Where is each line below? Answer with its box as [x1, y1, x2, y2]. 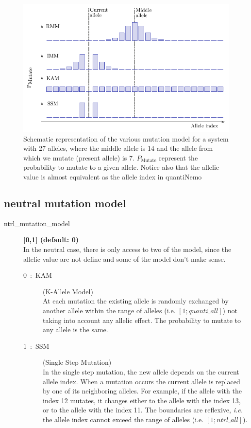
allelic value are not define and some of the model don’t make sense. [23, 253, 226, 264]
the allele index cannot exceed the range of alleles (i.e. [43, 414, 204, 424]
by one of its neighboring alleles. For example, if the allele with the [43, 386, 242, 396]
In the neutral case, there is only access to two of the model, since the [23, 244, 232, 254]
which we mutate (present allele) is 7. [23, 152, 134, 162]
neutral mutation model [4, 195, 126, 210]
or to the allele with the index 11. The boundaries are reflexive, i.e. [43, 405, 243, 415]
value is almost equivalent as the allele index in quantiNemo [23, 172, 202, 181]
